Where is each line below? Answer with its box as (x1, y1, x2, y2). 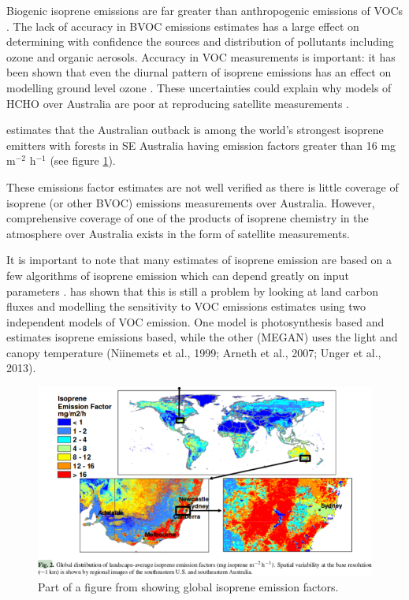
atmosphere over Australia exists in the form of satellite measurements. (6, 225, 350, 241)
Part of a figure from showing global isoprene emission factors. (38, 578, 339, 594)
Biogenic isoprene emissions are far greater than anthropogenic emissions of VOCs (6, 2, 403, 18)
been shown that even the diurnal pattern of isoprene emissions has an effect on (6, 64, 392, 80)
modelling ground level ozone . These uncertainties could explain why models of (6, 79, 392, 95)
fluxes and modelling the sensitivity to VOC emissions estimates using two (6, 298, 366, 315)
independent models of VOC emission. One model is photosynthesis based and (6, 313, 385, 330)
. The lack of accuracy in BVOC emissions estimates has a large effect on (6, 17, 359, 34)
